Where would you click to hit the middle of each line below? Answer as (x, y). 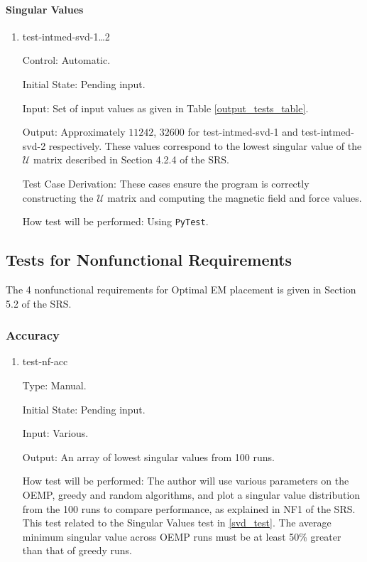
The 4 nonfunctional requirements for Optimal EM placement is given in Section (181, 289)
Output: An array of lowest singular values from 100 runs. (148, 456)
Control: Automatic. (66, 60)
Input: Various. (55, 433)
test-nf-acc (45, 361)
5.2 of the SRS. (39, 303)
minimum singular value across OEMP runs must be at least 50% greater (182, 536)
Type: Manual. (54, 385)
